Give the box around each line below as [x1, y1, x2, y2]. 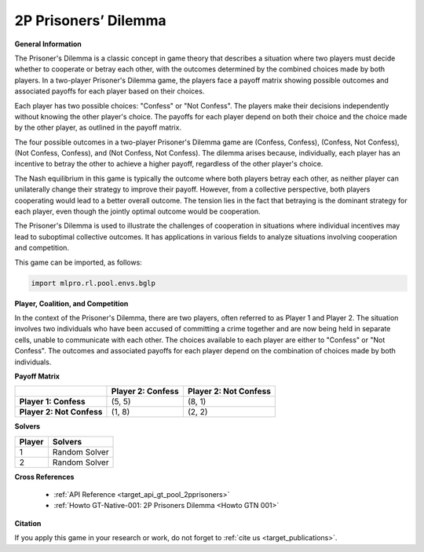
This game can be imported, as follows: [14, 258, 143, 267]
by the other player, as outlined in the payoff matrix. [14, 122, 182, 133]
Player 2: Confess [111, 386, 180, 397]
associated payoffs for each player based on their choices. [14, 86, 205, 96]
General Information [14, 39, 82, 49]
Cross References [14, 472, 75, 481]
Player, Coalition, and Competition [14, 298, 129, 308]
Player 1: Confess [19, 397, 86, 408]
